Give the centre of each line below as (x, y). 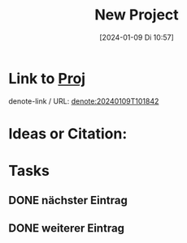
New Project (137, 15)
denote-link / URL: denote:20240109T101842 (84, 101)
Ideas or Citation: (68, 133)
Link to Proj (47, 78)
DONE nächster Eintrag (68, 200)
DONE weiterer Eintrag (66, 228)
